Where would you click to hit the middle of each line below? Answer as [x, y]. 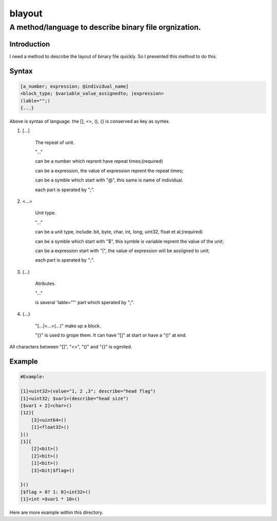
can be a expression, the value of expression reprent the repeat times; [109, 171]
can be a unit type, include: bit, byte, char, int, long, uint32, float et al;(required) [119, 232]
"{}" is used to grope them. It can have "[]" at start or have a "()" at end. [111, 335]
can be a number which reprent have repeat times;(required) [99, 161]
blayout [26, 13]
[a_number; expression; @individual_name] [74, 86]
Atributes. [45, 284]
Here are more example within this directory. [56, 513]
